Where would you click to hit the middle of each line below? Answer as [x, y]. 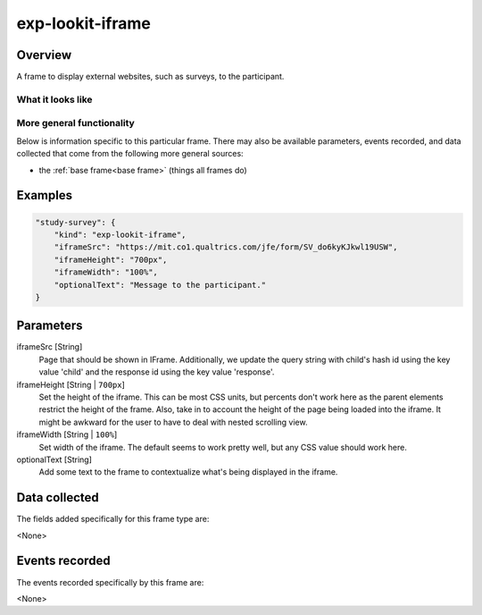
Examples [45, 195]
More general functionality [76, 123]
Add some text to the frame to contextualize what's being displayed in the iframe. [188, 472]
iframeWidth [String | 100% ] [67, 434]
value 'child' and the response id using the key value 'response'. [157, 372]
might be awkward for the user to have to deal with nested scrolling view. [173, 422]
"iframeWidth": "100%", [106, 272]
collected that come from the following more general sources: [130, 154]
